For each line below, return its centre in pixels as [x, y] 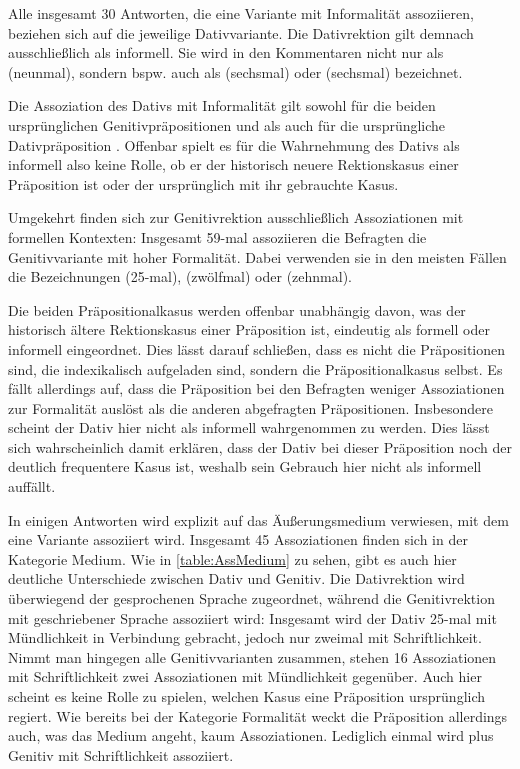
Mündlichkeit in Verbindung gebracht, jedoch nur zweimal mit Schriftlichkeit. [245, 637]
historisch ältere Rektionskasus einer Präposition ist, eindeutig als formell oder [249, 329]
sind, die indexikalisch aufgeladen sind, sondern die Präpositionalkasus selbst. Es [255, 368]
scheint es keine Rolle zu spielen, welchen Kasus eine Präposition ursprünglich [247, 696]
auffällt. [32, 486]
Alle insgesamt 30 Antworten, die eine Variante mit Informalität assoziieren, [241, 13]
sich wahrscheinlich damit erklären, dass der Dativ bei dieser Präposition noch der [260, 446]
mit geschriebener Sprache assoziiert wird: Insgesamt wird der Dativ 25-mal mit [252, 617]
